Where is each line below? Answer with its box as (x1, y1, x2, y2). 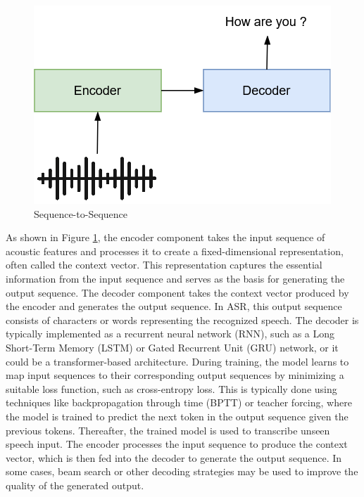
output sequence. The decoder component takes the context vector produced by (6, 285, 349, 299)
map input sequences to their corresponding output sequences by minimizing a (6, 368, 344, 382)
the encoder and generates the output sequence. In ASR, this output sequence (6, 299, 342, 314)
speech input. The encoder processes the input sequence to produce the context (6, 437, 348, 451)
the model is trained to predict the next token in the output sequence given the (6, 408, 349, 423)
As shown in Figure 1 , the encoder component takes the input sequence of (6, 230, 325, 245)
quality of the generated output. (6, 477, 144, 492)
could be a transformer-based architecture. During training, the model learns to (6, 354, 349, 368)
